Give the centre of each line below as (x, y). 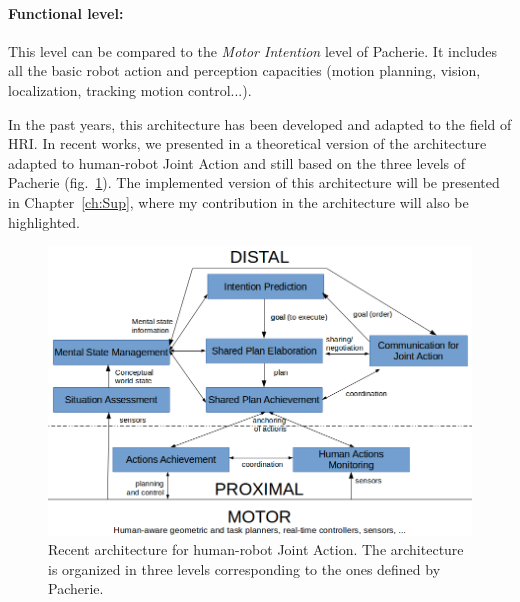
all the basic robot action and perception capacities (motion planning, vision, (244, 70)
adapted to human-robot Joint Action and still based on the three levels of (237, 162)
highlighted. (44, 221)
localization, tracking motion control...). (130, 89)
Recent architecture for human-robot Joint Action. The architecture (256, 549)
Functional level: (66, 12)
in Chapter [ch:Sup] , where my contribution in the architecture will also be (238, 201)
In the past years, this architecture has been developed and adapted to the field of (260, 123)
